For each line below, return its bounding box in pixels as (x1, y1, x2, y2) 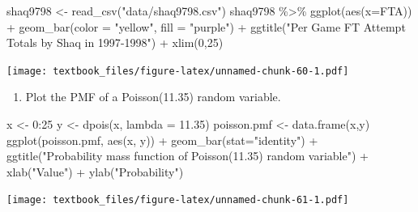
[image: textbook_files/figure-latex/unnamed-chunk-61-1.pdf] (6, 194, 349, 206)
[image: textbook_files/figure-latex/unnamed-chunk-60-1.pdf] (6, 65, 349, 77)
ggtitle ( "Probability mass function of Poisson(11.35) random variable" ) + (6, 147, 369, 164)
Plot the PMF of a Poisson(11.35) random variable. (25, 88, 281, 105)
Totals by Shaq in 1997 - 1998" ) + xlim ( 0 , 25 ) (6, 34, 224, 51)
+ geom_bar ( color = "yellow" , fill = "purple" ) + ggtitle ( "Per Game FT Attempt (6, 18, 406, 35)
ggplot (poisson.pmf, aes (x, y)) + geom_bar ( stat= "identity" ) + (6, 131, 318, 148)
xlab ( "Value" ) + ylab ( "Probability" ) (6, 163, 184, 180)
